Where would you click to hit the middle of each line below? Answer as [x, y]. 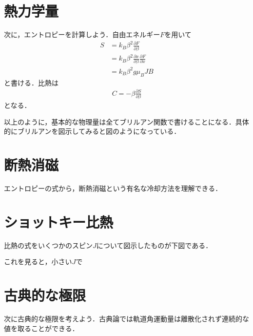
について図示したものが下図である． [154, 245]
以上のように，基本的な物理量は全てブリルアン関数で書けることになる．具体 [126, 121]
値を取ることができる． [41, 328]
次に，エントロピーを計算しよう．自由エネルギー [82, 34]
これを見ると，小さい [38, 262]
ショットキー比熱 [59, 221]
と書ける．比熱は [31, 82]
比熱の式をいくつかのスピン [48, 245]
